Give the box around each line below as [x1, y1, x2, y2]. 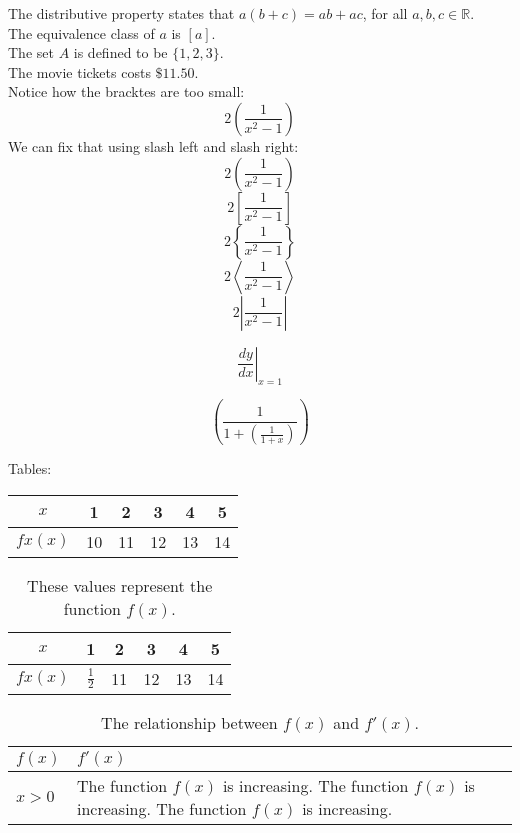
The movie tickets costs [8, 61, 151, 82]
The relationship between [101, 710, 278, 734]
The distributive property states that [8, 3, 235, 23]
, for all [362, 3, 408, 23]
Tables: [8, 458, 52, 479]
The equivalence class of [8, 22, 155, 43]
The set [8, 42, 54, 63]
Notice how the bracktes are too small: [8, 81, 245, 102]
